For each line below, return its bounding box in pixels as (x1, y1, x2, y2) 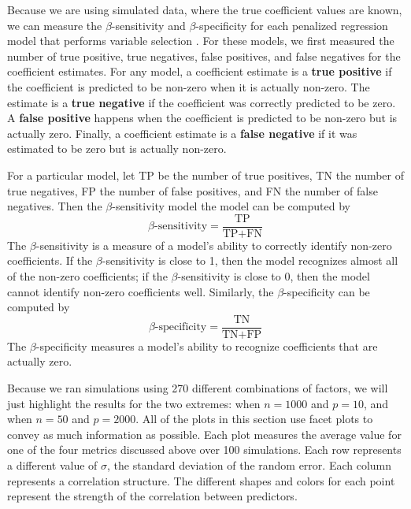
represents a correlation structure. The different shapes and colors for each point (7, 472, 395, 489)
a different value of (7, 456, 98, 473)
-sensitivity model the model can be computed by (112, 198, 350, 214)
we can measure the (7, 17, 102, 33)
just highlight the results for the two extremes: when (7, 395, 261, 411)
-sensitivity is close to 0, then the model (177, 267, 370, 284)
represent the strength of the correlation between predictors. (7, 488, 298, 504)
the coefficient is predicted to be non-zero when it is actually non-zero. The (7, 78, 370, 95)
